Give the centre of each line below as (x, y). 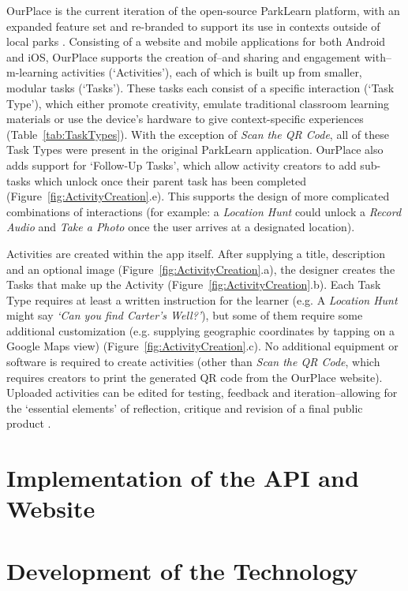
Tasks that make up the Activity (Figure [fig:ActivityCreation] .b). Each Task (194, 284)
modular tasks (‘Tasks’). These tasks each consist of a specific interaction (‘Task (200, 87)
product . (29, 423)
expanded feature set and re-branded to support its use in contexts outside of (193, 26)
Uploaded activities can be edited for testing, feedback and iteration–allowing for (202, 393)
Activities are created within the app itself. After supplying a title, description (196, 253)
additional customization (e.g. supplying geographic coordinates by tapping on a (200, 330)
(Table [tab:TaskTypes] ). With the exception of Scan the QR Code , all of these (198, 134)
